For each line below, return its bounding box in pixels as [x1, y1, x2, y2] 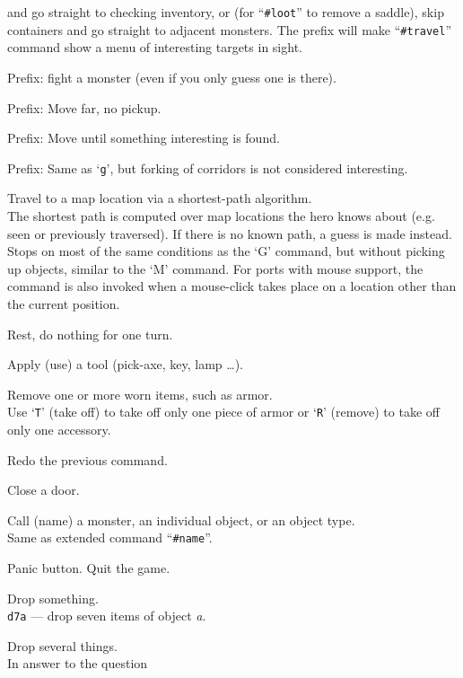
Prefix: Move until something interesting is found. [7, 128, 280, 147]
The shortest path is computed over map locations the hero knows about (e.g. [7, 206, 435, 225]
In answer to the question [7, 654, 148, 673]
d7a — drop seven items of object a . [7, 606, 206, 625]
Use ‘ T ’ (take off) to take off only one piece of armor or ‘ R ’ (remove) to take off [7, 402, 440, 421]
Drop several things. [7, 636, 118, 655]
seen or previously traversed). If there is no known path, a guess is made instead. [7, 224, 452, 242]
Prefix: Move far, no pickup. [7, 98, 162, 117]
